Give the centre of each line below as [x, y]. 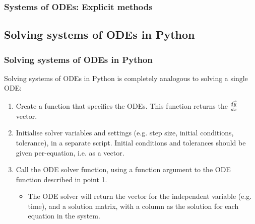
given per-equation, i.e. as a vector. [70, 152]
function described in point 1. [61, 179]
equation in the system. [64, 216]
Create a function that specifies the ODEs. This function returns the [122, 105]
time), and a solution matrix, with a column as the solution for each [133, 206]
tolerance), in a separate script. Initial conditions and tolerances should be [131, 142]
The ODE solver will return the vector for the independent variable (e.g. [140, 196]
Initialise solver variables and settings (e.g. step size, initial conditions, [125, 133]
